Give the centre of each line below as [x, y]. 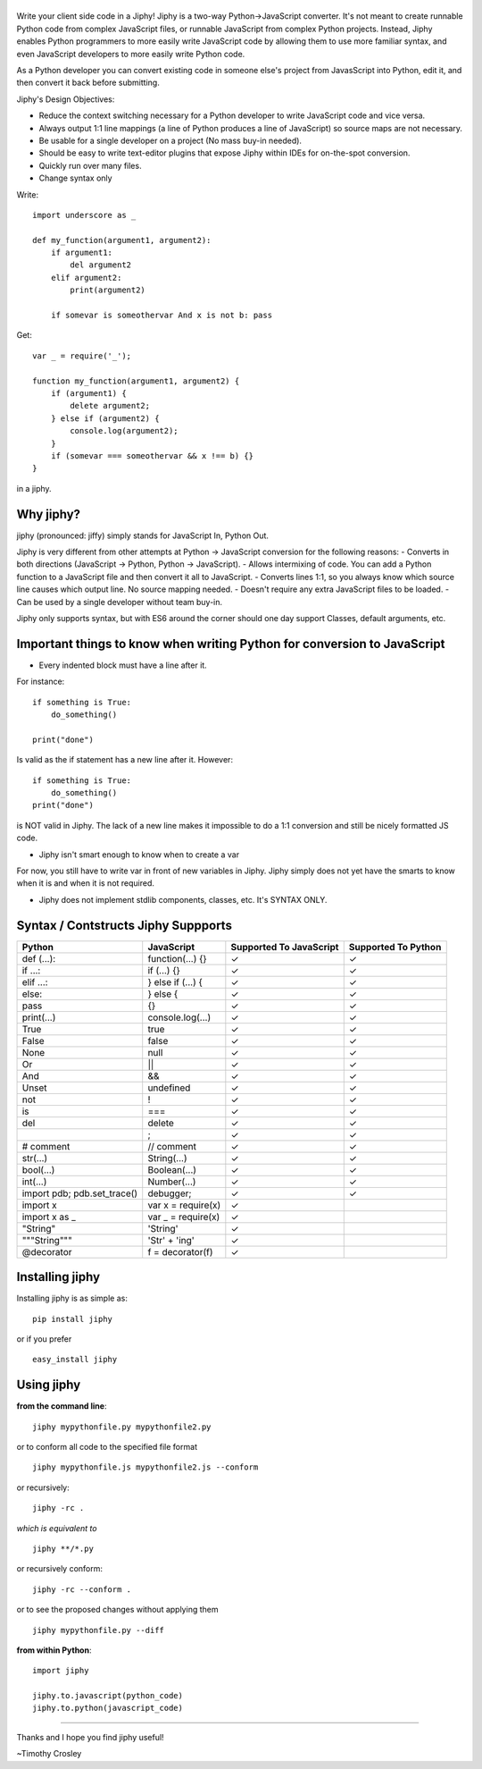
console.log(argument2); [124, 431]
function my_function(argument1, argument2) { [136, 381]
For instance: [41, 682]
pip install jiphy [73, 1319]
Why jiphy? [48, 514]
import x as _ [49, 1217]
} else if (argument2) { [105, 418]
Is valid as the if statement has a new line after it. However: [125, 760]
